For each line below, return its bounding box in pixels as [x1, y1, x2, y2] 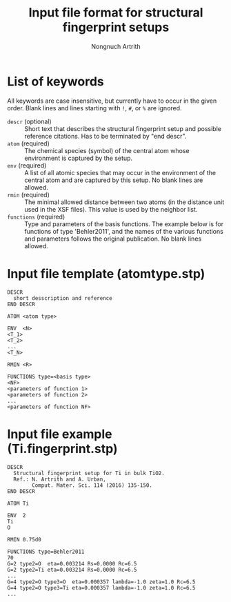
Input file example [7, 426, 112, 442]
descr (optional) [7, 117, 52, 126]
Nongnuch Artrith [91, 42, 141, 50]
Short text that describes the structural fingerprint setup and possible [24, 124, 222, 132]
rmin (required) [7, 190, 50, 199]
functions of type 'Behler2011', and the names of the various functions [24, 227, 224, 235]
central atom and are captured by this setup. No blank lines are [24, 176, 203, 184]
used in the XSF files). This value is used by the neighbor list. [24, 205, 198, 213]
